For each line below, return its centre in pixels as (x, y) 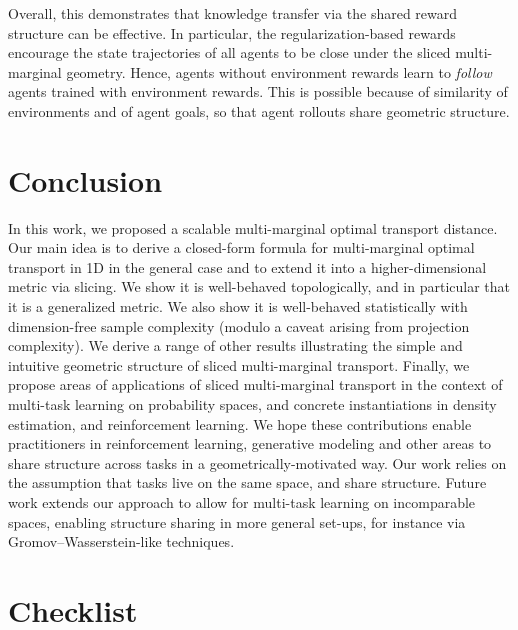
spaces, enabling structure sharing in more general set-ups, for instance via (237, 521)
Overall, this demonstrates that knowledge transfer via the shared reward (233, 13)
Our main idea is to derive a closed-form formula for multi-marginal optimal (241, 247)
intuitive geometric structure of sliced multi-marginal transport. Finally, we (239, 364)
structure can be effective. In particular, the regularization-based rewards (232, 32)
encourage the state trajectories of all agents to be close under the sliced (229, 52)
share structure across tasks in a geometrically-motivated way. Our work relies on (257, 462)
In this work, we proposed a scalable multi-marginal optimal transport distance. (253, 227)
